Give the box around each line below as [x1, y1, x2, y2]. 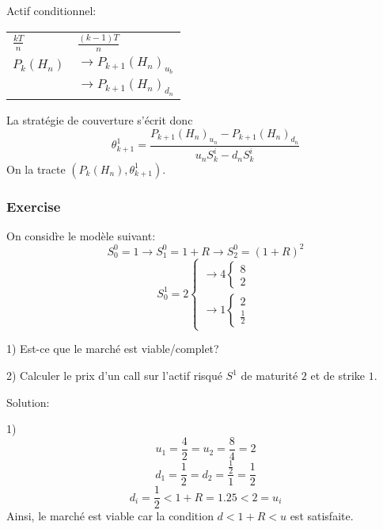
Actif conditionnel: [6, 2, 97, 18]
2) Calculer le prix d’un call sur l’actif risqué [6, 367, 222, 384]
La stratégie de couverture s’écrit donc [6, 111, 193, 128]
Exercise [6, 196, 61, 216]
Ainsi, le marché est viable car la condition [6, 508, 214, 524]
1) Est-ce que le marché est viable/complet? [6, 340, 219, 357]
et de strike [310, 367, 366, 384]
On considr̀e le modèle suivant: [6, 227, 156, 243]
